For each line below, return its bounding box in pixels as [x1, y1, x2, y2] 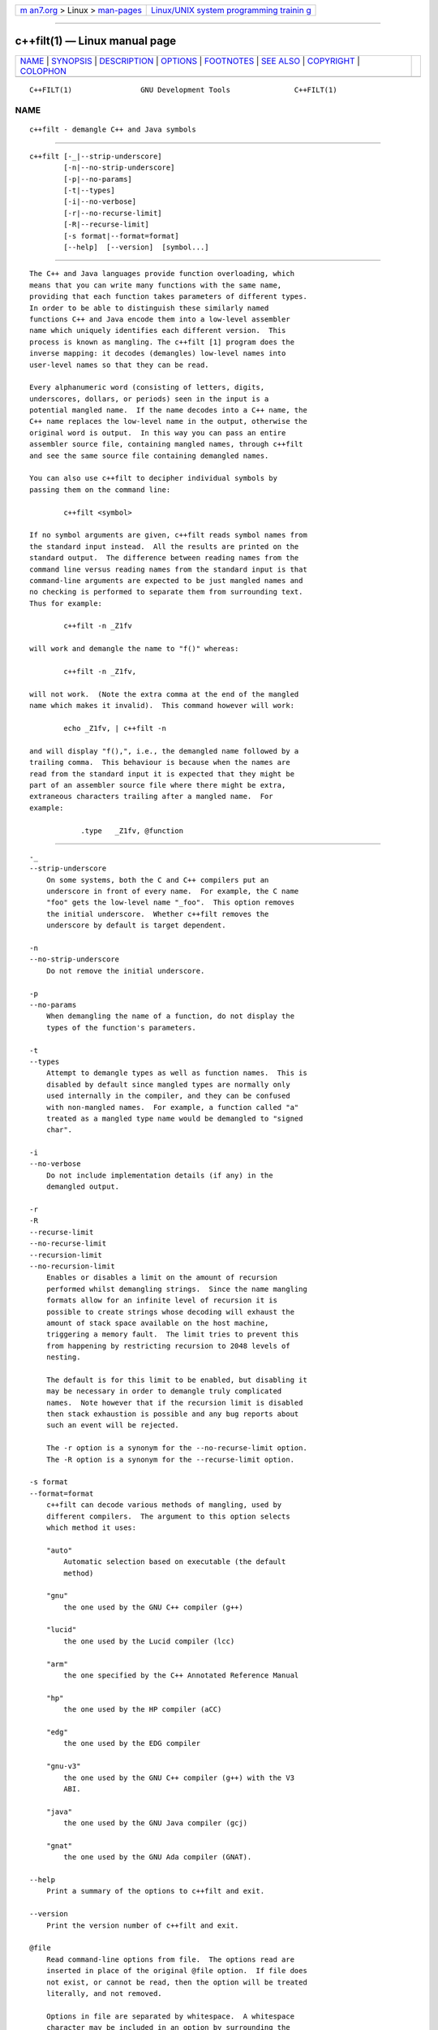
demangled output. [45, 1182, 120, 1191]
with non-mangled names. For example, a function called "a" [45, 1103, 299, 1112]
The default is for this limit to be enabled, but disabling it [45, 1375, 307, 1384]
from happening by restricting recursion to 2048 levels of [45, 1341, 291, 1350]
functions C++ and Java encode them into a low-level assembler [29, 314, 291, 324]
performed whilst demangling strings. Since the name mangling [45, 1284, 307, 1294]
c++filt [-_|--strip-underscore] [29, 151, 162, 161]
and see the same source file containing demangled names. [29, 451, 269, 460]
